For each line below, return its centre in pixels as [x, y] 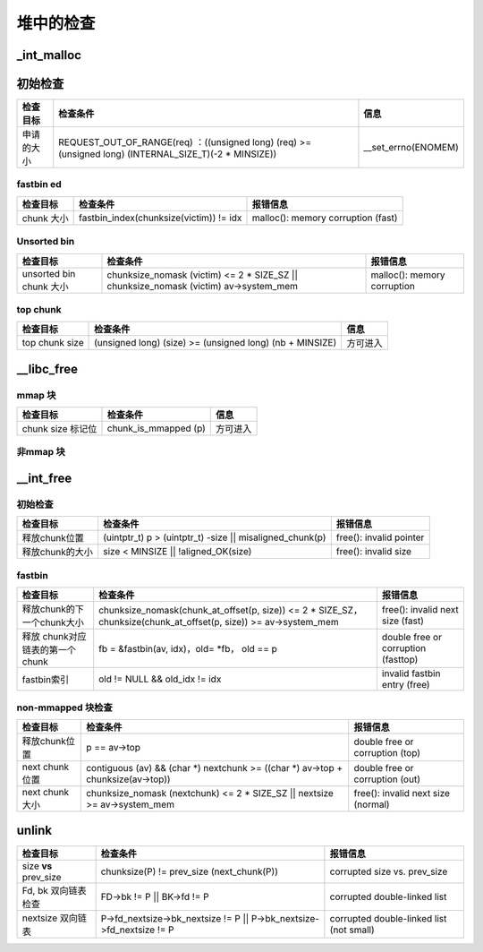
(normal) [372, 804]
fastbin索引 [46, 680]
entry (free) [406, 685]
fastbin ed [39, 184]
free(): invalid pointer [380, 537]
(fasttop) [400, 660]
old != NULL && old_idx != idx [160, 679]
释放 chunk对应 [54, 637]
